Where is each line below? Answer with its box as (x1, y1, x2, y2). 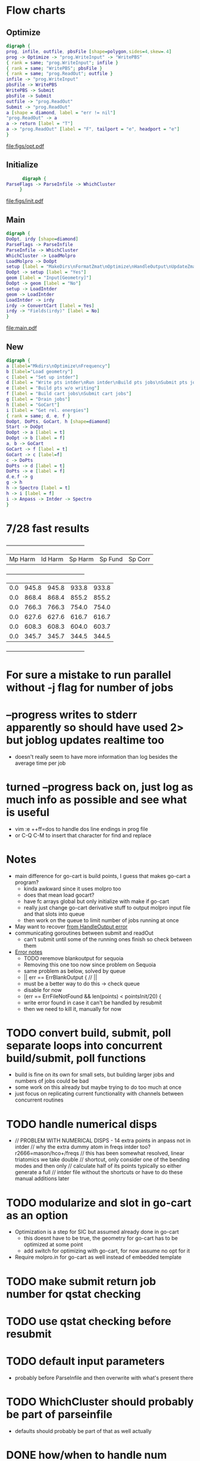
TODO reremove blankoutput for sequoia (23, 954, 124, 961)
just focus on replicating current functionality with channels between (14, 1090, 184, 1097)
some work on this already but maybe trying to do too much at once (14, 1084, 182, 1091)
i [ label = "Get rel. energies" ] (6, 407, 89, 413)
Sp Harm (69, 555, 94, 563)
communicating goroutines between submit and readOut (14, 929, 154, 936)
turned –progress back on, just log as (6, 780, 193, 793)
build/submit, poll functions (6, 1051, 146, 1065)
